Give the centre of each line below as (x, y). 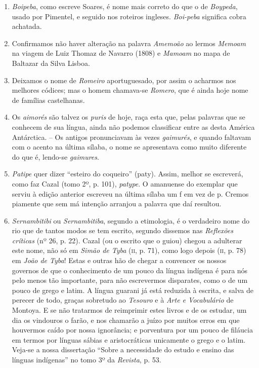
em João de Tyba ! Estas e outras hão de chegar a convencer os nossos (119, 260)
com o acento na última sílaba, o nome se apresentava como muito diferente (129, 147)
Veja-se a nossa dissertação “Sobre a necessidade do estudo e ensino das (123, 349)
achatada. (27, 26)
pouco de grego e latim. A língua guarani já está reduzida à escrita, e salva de (133, 290)
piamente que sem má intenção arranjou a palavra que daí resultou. (117, 204)
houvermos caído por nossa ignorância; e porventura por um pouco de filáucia (132, 330)
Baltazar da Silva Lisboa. (51, 63)
